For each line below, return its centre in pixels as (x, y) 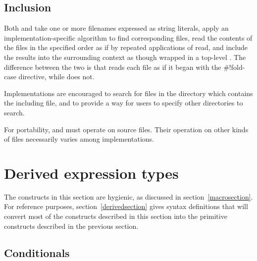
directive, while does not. (56, 77)
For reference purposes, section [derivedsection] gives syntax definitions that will (126, 206)
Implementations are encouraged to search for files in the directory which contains (128, 93)
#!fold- (234, 67)
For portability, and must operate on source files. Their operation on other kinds (126, 129)
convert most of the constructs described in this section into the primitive (116, 216)
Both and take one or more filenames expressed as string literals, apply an (116, 28)
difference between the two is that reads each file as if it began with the (113, 67)
